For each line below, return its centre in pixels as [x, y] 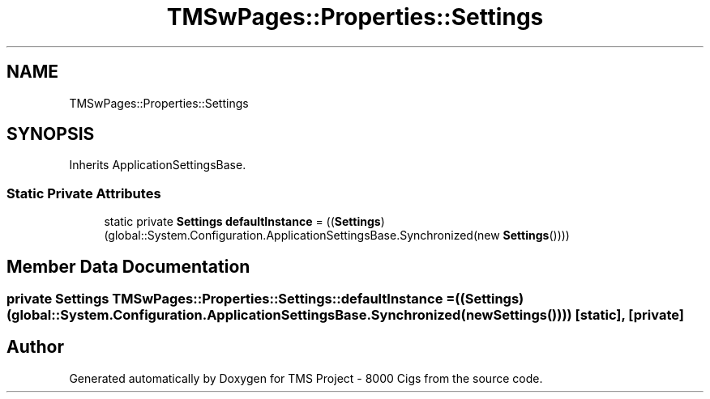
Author [35, 347]
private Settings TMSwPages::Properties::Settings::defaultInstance [225, 299]
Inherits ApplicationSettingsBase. [158, 165]
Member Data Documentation [128, 266]
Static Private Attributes [84, 193]
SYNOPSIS [51, 134]
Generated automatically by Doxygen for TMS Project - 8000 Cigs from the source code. [306, 378]
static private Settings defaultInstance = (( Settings [242, 222]
